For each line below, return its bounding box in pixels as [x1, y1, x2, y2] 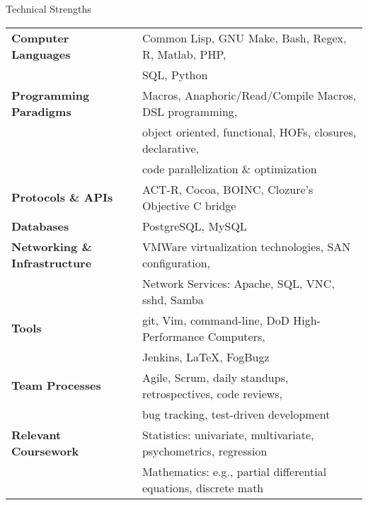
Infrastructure [11, 254, 92, 271]
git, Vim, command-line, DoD [142, 311, 289, 328]
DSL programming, [142, 103, 238, 120]
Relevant [11, 426, 62, 443]
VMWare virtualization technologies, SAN [142, 238, 351, 255]
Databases [11, 217, 69, 234]
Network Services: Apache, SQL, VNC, [142, 274, 335, 291]
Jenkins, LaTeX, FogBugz [142, 348, 270, 365]
